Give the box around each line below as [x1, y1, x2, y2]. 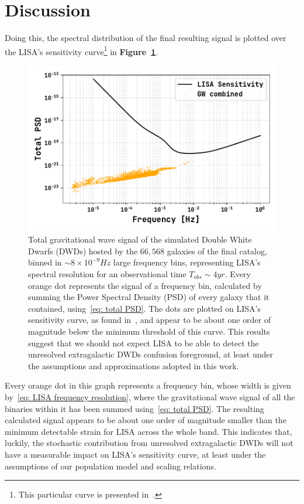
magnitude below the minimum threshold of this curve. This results [28, 325, 270, 337]
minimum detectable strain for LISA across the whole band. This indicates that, [5, 425, 292, 437]
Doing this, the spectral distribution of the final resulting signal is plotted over [5, 32, 286, 44]
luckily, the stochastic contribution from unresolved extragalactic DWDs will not [5, 437, 293, 449]
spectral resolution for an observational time [28, 268, 186, 280]
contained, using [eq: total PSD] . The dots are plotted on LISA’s [28, 302, 261, 314]
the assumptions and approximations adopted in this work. [28, 359, 239, 372]
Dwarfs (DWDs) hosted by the [28, 244, 138, 257]
